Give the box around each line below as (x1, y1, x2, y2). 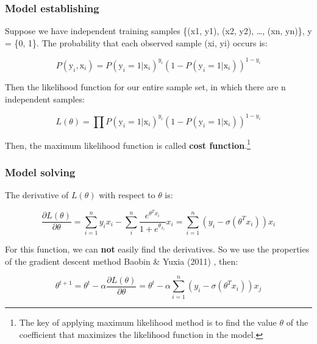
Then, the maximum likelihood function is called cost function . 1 (5, 137, 251, 151)
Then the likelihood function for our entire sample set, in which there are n (5, 80, 286, 93)
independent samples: (5, 92, 85, 105)
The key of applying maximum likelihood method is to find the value (19, 316, 277, 329)
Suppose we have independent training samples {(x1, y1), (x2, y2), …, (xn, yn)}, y (5, 24, 312, 37)
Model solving (5, 164, 76, 179)
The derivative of (5, 188, 69, 201)
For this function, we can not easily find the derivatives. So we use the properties (5, 243, 310, 256)
